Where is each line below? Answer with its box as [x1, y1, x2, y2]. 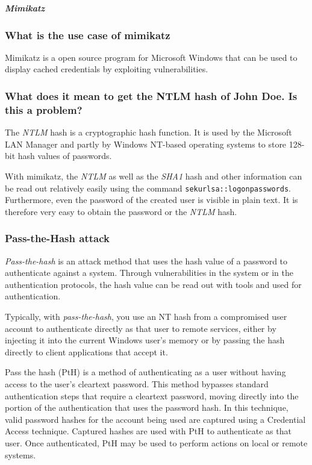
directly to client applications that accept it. [5, 345, 168, 358]
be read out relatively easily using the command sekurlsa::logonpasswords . [5, 181, 291, 194]
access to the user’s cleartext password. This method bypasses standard [5, 377, 269, 390]
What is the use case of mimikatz [5, 27, 170, 42]
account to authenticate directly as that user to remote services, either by [5, 322, 276, 334]
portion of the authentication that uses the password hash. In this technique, [5, 401, 289, 414]
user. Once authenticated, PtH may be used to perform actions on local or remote [5, 436, 308, 449]
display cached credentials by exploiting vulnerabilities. [5, 63, 208, 75]
